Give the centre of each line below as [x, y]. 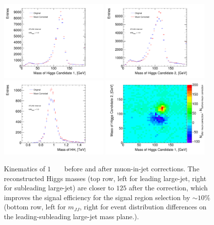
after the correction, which [168, 188]
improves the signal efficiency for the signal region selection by [97, 197]
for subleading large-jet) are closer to [59, 188]
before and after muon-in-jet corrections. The [132, 169]
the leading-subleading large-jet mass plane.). [71, 216]
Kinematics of [25, 169]
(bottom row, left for [35, 207]
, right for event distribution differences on [143, 207]
